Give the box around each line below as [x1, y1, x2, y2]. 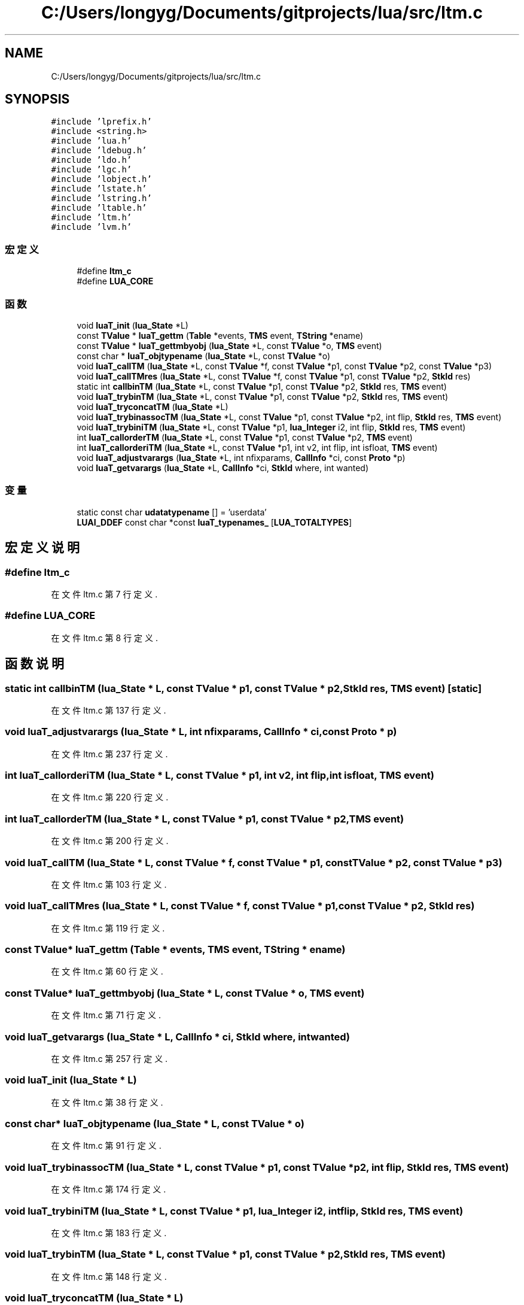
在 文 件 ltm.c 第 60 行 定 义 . [51, 966, 163, 977]
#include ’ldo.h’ [51, 155, 132, 165]
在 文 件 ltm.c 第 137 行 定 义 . [51, 705, 166, 715]
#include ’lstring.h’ [51, 193, 152, 204]
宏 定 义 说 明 [5, 540, 80, 556]
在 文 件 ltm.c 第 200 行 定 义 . [51, 836, 169, 846]
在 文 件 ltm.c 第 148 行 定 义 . [51, 1271, 167, 1282]
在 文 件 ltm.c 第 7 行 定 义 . [51, 588, 158, 599]
